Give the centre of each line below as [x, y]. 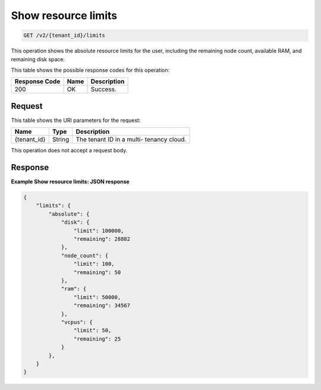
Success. [104, 89]
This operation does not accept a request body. [69, 150]
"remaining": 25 [97, 339]
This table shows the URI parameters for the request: [76, 120]
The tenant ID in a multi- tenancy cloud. [131, 140]
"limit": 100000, [99, 231]
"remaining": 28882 [102, 239]
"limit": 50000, [97, 297]
